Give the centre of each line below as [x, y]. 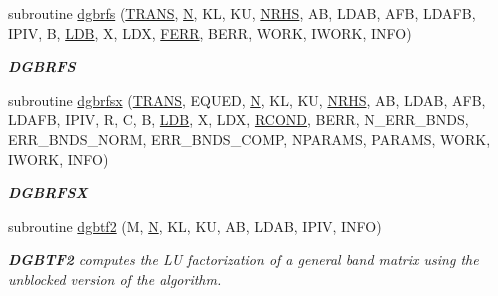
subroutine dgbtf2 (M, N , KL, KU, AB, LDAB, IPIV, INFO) [195, 225]
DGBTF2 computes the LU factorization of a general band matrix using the [243, 259]
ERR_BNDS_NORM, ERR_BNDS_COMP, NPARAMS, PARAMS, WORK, [249, 138]
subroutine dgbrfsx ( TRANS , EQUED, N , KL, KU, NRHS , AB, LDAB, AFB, [247, 99]
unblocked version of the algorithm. [115, 278]
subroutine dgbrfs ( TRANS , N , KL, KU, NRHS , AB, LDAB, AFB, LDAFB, [242, 13]
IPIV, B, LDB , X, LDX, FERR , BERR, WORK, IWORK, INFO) [210, 32]
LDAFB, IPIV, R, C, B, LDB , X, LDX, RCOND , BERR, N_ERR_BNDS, [238, 119]
